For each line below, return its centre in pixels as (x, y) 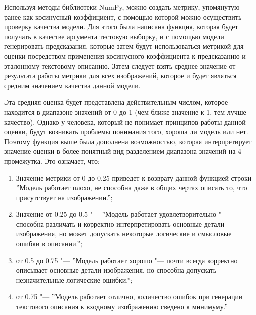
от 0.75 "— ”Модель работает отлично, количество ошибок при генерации (129, 297)
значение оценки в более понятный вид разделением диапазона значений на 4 (123, 151)
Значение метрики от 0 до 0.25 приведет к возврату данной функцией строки (134, 178)
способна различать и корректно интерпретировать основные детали (120, 224)
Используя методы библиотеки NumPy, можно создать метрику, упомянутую (122, 7)
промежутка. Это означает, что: (52, 161)
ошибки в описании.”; (49, 244)
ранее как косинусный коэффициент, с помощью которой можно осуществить (123, 16)
